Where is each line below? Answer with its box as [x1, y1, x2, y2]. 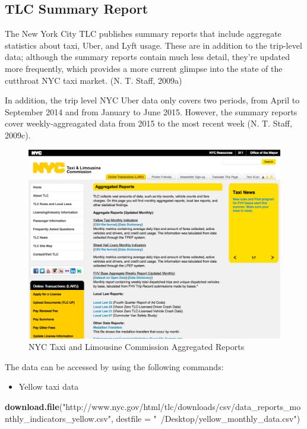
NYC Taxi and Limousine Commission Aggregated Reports [29, 340, 245, 353]
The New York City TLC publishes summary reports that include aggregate [5, 27, 281, 40]
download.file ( [5, 400, 63, 412]
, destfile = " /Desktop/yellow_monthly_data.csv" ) [110, 412, 300, 424]
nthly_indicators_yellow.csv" [5, 412, 111, 424]
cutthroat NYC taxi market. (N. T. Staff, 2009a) [5, 74, 182, 86]
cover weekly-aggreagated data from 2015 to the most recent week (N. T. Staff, [5, 117, 292, 130]
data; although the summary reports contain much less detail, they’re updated [5, 51, 290, 63]
